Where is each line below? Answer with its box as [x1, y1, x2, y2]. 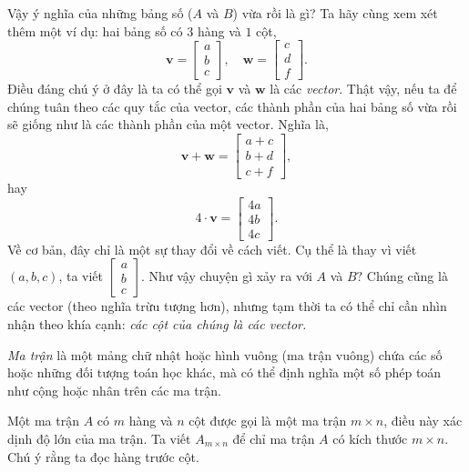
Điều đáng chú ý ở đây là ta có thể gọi [7, 79, 222, 98]
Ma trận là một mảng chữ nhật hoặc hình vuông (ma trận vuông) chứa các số [7, 345, 443, 364]
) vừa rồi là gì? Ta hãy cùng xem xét [232, 4, 438, 22]
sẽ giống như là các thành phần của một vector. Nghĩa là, [7, 115, 329, 134]
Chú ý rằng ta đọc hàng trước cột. [7, 447, 199, 466]
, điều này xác [383, 411, 463, 430]
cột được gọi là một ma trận [189, 411, 347, 430]
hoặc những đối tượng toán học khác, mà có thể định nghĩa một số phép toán [7, 363, 442, 382]
